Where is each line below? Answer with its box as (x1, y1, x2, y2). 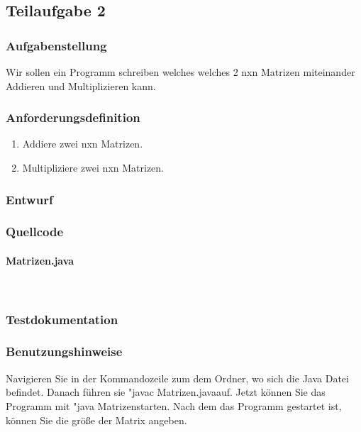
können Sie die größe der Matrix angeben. (6, 412, 187, 427)
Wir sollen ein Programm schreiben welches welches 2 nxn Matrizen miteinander (6, 65, 355, 79)
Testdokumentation (6, 310, 118, 328)
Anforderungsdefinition (6, 109, 140, 126)
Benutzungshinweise (6, 343, 123, 360)
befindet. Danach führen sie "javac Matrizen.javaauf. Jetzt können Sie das (6, 384, 326, 399)
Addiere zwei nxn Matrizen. (22, 136, 143, 151)
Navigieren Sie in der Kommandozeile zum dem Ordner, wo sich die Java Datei (6, 370, 349, 385)
